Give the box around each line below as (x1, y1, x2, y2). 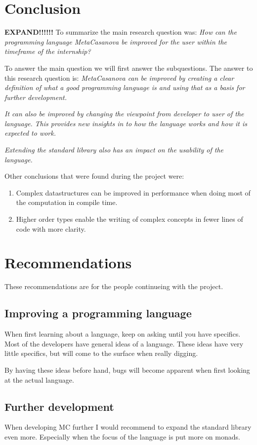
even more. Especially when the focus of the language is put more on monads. (4, 431, 240, 442)
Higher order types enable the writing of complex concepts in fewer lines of (16, 214, 243, 224)
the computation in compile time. (16, 197, 118, 207)
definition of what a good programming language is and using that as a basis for (4, 82, 245, 93)
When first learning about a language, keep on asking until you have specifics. (4, 329, 241, 339)
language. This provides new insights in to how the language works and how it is (4, 118, 247, 128)
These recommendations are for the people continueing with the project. (4, 281, 223, 292)
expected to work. (4, 128, 56, 138)
